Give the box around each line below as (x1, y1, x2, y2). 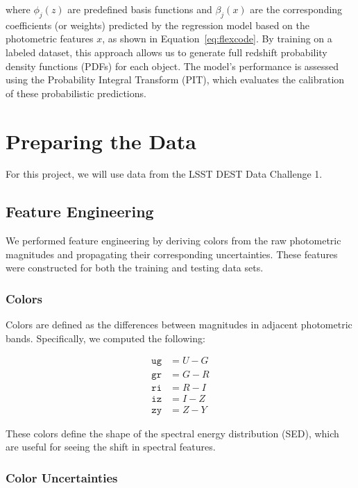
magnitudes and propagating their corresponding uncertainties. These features (6, 246, 338, 261)
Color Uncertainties (6, 469, 118, 486)
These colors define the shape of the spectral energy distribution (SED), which (6, 426, 339, 440)
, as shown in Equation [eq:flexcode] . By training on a (102, 31, 332, 46)
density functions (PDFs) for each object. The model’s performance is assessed (6, 58, 339, 73)
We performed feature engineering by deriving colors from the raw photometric (6, 233, 341, 248)
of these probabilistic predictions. (6, 85, 146, 100)
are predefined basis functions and (67, 2, 212, 16)
